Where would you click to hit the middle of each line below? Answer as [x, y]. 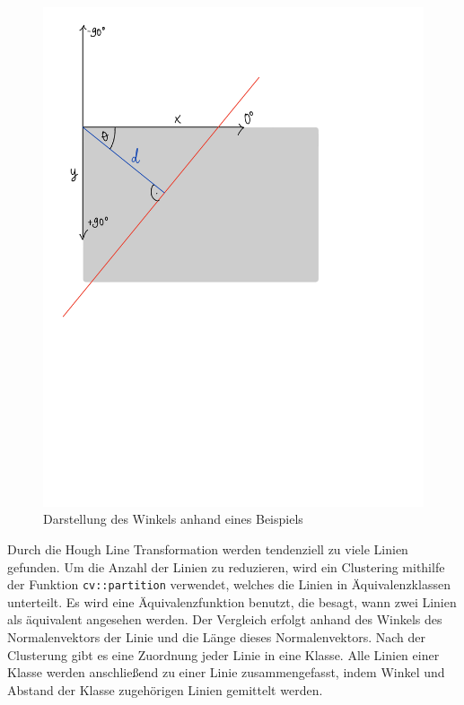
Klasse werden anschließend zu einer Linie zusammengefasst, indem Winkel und [226, 672]
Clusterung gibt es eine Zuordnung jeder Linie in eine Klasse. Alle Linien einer [223, 654]
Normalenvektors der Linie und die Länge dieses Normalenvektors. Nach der [217, 637]
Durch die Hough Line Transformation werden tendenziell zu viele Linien [208, 548]
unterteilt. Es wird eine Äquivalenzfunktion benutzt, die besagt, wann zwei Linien [232, 601]
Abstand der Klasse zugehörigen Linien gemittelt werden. [165, 689]
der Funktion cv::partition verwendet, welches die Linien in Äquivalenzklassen [229, 584]
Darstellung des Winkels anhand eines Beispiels [173, 519]
